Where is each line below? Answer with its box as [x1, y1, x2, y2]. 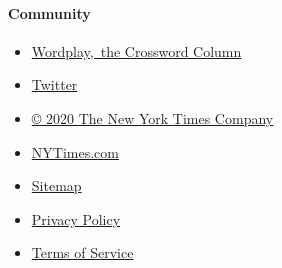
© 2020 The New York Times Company [31, 107, 274, 128]
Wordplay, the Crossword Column [31, 40, 242, 61]
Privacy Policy [31, 208, 121, 229]
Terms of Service [31, 242, 134, 263]
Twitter [31, 74, 78, 95]
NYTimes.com [31, 141, 119, 162]
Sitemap [31, 175, 82, 196]
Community [8, 2, 91, 23]
